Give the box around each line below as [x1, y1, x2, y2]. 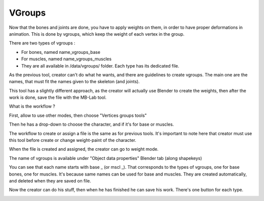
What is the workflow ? [9, 103, 56, 110]
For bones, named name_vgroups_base [21, 49, 100, 55]
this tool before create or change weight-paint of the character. [9, 137, 136, 143]
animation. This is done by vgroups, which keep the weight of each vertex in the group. [9, 31, 185, 37]
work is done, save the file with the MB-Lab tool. [9, 94, 107, 100]
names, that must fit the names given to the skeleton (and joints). [9, 79, 140, 85]
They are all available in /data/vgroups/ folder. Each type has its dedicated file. [21, 63, 179, 68]
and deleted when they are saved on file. [9, 178, 91, 183]
